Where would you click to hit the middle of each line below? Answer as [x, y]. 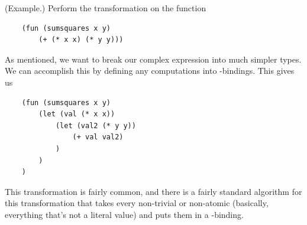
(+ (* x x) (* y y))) [81, 40]
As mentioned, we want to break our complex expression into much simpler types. [153, 59]
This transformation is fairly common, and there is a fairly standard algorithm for [153, 191]
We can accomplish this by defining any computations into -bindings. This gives [150, 71]
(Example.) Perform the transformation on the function [106, 8]
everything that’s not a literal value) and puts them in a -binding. [124, 214]
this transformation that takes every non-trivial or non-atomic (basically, [137, 203]
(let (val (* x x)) [77, 114]
